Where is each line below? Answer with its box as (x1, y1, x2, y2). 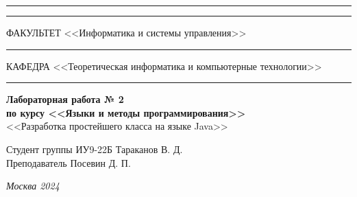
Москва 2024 (6, 178, 60, 193)
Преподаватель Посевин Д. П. (6, 155, 131, 170)
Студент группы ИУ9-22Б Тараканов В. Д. (6, 141, 183, 156)
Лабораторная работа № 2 (6, 92, 124, 106)
